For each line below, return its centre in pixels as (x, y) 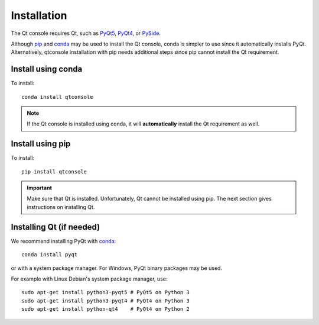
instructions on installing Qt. (61, 207)
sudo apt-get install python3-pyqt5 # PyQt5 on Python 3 (106, 292)
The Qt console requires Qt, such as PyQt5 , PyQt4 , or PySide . (86, 33)
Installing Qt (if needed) (56, 227)
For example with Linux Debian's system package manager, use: (89, 279)
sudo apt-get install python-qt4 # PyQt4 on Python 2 (106, 309)
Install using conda (47, 69)
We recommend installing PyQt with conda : (64, 241)
